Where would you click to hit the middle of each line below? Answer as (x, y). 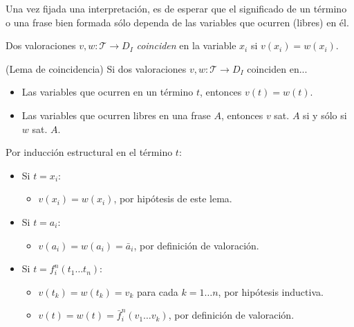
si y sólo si (325, 115)
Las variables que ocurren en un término (108, 92)
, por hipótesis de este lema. (173, 198)
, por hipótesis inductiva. (271, 291)
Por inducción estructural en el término (89, 152)
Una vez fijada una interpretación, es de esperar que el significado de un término (176, 8)
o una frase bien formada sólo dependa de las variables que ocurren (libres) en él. (177, 22)
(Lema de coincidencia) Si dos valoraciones (96, 68)
